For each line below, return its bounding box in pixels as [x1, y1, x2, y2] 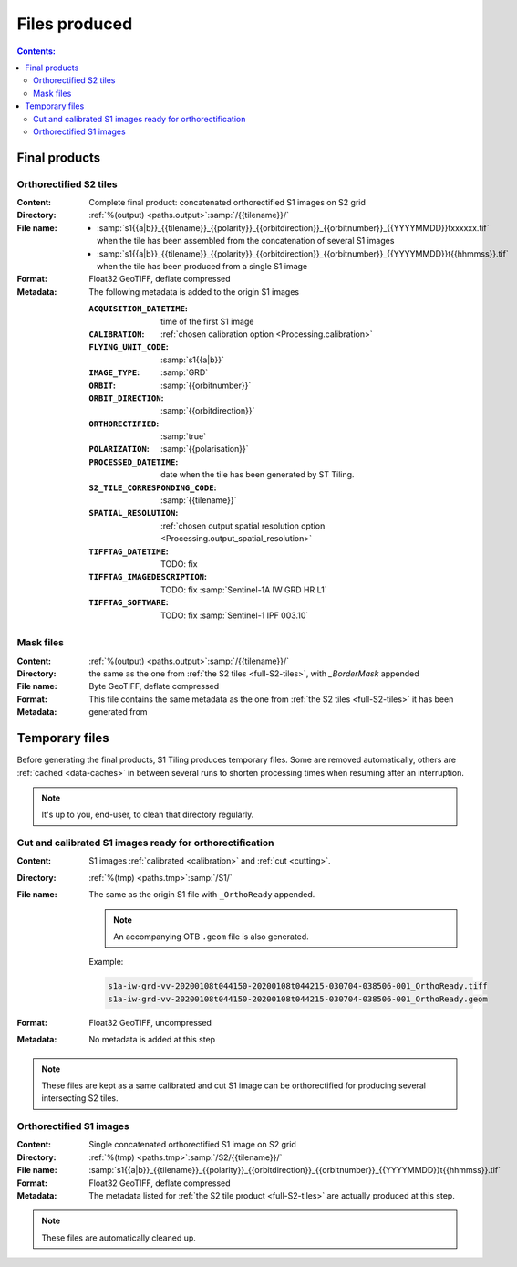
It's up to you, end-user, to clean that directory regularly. [41, 809, 254, 821]
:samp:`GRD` [160, 367, 209, 378]
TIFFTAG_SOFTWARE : [88, 597, 169, 608]
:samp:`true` [160, 431, 207, 442]
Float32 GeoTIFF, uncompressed [88, 1017, 212, 1028]
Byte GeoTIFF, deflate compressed [88, 681, 220, 692]
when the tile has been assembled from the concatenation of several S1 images [97, 236, 395, 246]
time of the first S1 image [160, 316, 254, 327]
